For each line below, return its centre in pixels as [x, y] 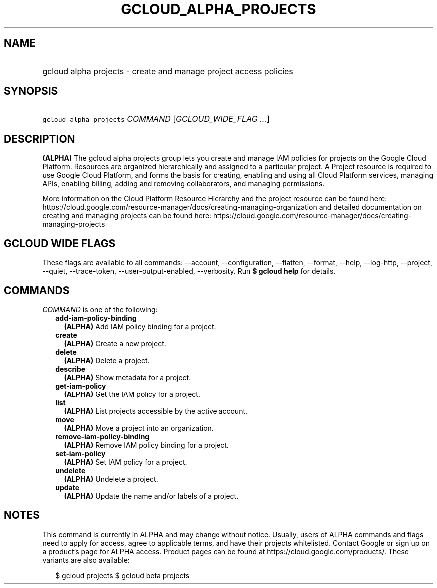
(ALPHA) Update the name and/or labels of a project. [151, 496]
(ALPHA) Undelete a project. [111, 479]
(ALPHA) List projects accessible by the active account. [156, 411]
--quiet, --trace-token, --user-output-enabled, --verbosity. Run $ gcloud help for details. [189, 271]
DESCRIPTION [40, 139]
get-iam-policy [81, 386]
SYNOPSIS [31, 91]
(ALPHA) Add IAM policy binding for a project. [140, 326]
